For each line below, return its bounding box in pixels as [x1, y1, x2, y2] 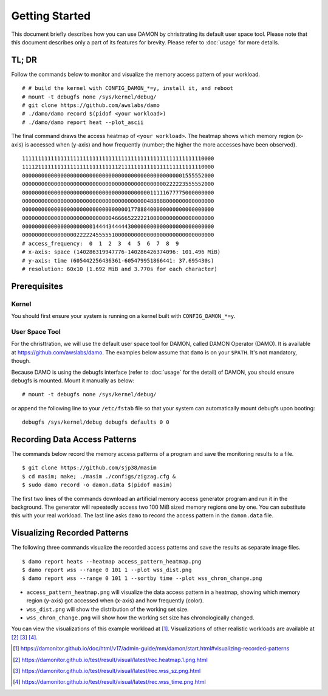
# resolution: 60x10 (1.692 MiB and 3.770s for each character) [22, 266, 218, 273]
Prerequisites [11, 281, 63, 291]
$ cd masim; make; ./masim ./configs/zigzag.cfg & [22, 473, 176, 480]
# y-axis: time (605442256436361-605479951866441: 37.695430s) [22, 257, 214, 264]
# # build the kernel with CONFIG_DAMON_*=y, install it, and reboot [22, 85, 234, 92]
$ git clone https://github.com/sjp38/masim [22, 464, 157, 471]
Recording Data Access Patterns [11, 434, 137, 444]
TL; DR [11, 55, 38, 65]
